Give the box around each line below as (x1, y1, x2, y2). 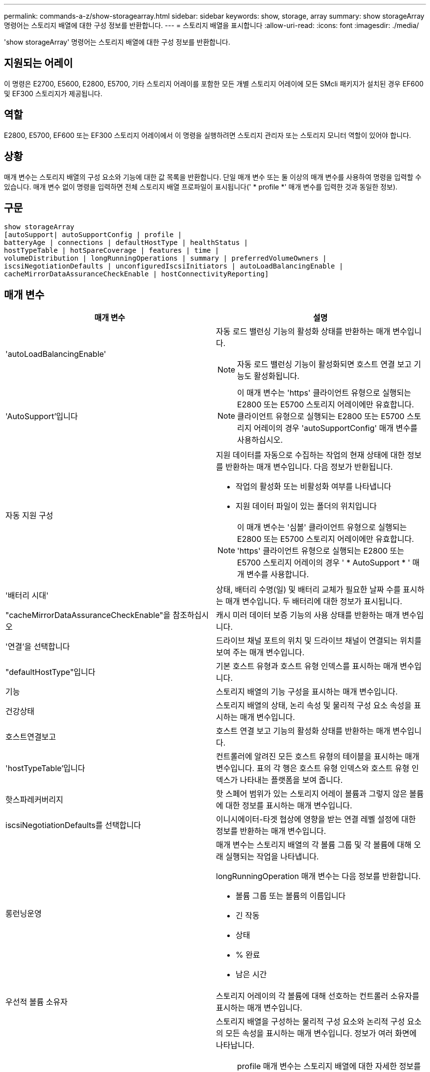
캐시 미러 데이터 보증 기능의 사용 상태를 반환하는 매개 (216, 610, 400, 620)
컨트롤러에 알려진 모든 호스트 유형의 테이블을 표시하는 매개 (216, 751, 420, 762)
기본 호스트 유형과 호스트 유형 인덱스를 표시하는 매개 (216, 661, 398, 671)
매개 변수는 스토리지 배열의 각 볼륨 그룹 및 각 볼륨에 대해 (216, 840, 412, 850)
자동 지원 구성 (5, 510, 54, 521)
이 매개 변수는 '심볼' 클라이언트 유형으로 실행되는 (237, 522, 407, 533)
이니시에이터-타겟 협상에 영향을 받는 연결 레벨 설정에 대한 (216, 814, 416, 825)
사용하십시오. (237, 435, 283, 445)
